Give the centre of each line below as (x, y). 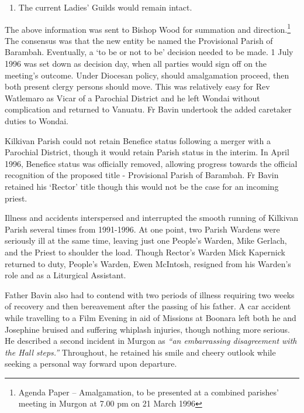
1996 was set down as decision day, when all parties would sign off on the (136, 64)
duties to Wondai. (37, 121)
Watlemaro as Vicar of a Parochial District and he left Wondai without (132, 98)
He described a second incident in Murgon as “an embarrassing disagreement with (151, 341)
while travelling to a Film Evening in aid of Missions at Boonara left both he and (151, 317)
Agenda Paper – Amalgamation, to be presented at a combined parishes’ (148, 392)
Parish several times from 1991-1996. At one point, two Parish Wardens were (142, 229)
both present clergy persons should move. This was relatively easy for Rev (137, 86)
